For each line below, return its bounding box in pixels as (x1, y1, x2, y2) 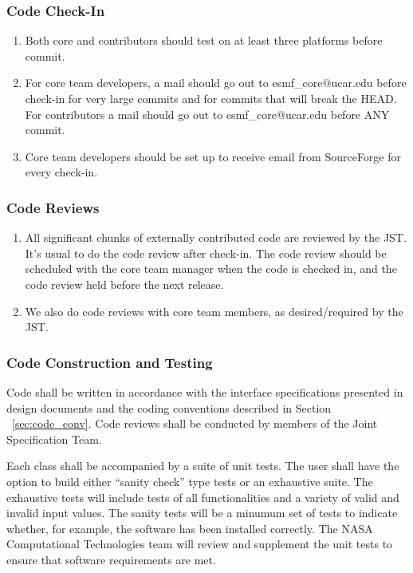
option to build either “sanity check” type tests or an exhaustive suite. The (6, 472, 373, 489)
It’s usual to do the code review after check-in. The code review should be (25, 244, 387, 261)
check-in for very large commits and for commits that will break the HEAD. (25, 90, 397, 106)
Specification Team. (6, 430, 102, 447)
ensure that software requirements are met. (6, 551, 216, 567)
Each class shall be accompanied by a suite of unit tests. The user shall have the (6, 457, 399, 474)
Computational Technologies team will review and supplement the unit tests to (6, 535, 393, 552)
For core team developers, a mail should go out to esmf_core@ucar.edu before (25, 74, 407, 91)
